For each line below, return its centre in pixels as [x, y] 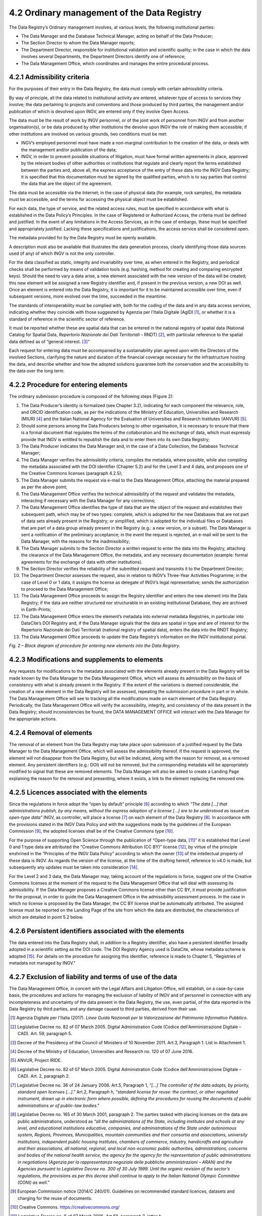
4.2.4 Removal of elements [50, 733]
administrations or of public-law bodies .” [58, 1105]
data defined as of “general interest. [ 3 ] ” [49, 341]
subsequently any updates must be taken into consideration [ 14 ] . [74, 867]
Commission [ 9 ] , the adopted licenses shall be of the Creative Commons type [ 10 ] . [91, 831]
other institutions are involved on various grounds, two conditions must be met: [88, 134]
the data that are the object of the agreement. [67, 184]
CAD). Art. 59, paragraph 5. [45, 1034]
